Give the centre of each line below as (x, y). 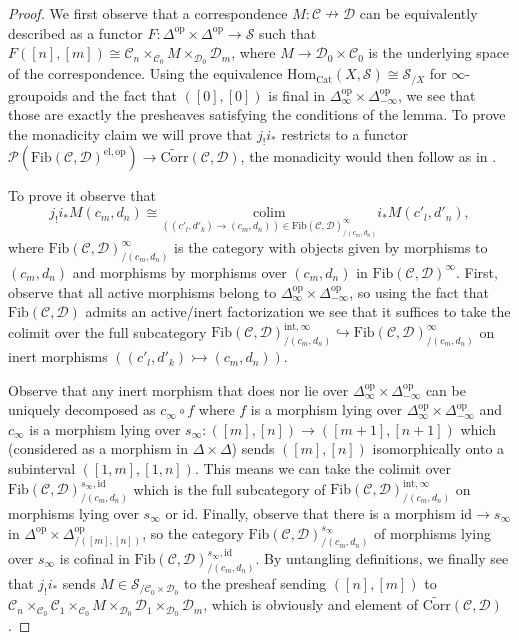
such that (288, 32)
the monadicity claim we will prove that (130, 133)
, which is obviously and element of (311, 604)
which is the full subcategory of (229, 488)
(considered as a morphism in (98, 448)
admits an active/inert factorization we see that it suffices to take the (298, 311)
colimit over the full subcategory (107, 331)
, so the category (193, 532)
